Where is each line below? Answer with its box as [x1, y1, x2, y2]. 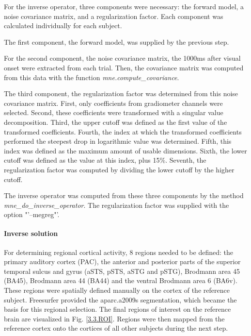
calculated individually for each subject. [4, 20, 122, 31]
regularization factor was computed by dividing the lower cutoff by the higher [4, 164, 235, 174]
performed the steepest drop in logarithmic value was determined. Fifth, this [4, 136, 232, 146]
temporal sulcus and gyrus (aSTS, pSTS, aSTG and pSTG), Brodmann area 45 [4, 266, 240, 276]
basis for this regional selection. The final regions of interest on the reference [4, 304, 231, 314]
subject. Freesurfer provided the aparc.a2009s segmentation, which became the [4, 294, 237, 304]
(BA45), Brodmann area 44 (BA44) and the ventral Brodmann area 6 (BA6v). [4, 275, 237, 286]
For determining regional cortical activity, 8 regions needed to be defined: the [4, 247, 233, 257]
